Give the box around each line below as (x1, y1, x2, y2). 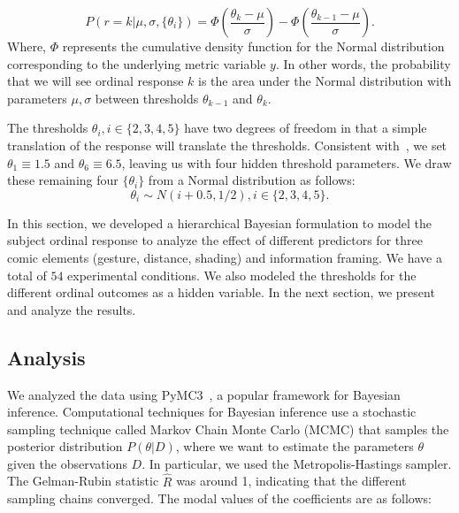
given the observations (7, 454, 127, 472)
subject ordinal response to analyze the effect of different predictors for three (7, 231, 423, 249)
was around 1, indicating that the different (176, 471, 407, 490)
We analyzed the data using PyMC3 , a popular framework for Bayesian (7, 385, 401, 403)
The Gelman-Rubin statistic (7, 471, 159, 490)
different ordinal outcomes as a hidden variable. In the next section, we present (7, 283, 435, 302)
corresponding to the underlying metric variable (7, 54, 266, 73)
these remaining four (7, 171, 119, 189)
